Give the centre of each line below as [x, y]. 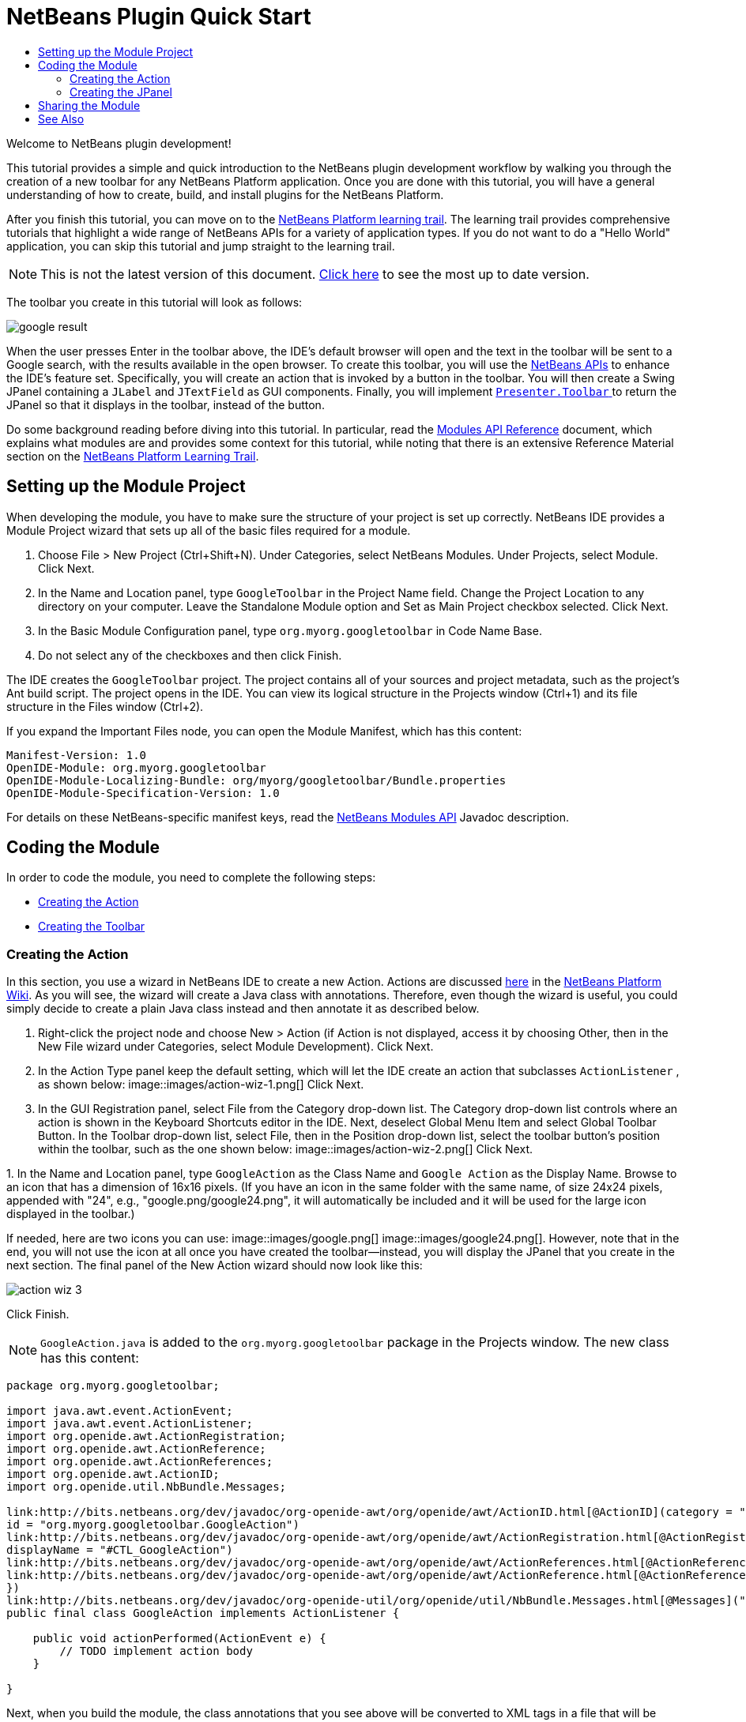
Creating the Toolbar [92, 927]
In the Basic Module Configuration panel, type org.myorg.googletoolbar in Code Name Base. [290, 630]
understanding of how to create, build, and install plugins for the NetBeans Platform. [225, 194]
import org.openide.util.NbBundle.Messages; [147, 1487]
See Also [61, 118]
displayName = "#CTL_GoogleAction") [120, 1550]
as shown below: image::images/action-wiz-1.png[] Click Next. [201, 1085]
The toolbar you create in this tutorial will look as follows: [154, 302]
